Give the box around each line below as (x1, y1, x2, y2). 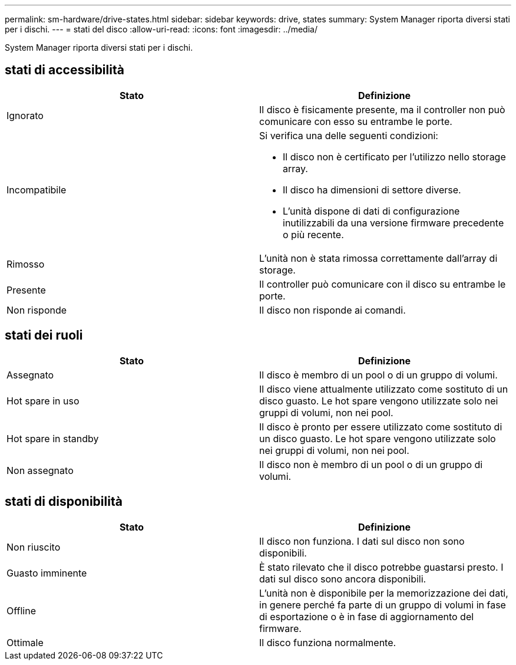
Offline (6, 604, 36, 617)
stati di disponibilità (5, 494, 123, 509)
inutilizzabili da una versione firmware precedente (283, 216, 504, 229)
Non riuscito (6, 541, 61, 553)
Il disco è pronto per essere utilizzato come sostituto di (259, 420, 502, 433)
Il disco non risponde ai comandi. (259, 304, 406, 316)
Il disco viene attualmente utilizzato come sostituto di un (259, 383, 508, 395)
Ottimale (6, 636, 44, 648)
